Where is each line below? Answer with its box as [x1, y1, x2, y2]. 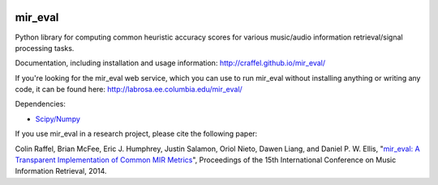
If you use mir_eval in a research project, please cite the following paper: [15, 129, 258, 139]
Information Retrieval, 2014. [15, 166, 107, 176]
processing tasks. [15, 43, 75, 53]
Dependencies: [15, 99, 67, 109]
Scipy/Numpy [35, 114, 81, 124]
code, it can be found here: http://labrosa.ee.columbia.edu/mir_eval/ [15, 85, 243, 95]
